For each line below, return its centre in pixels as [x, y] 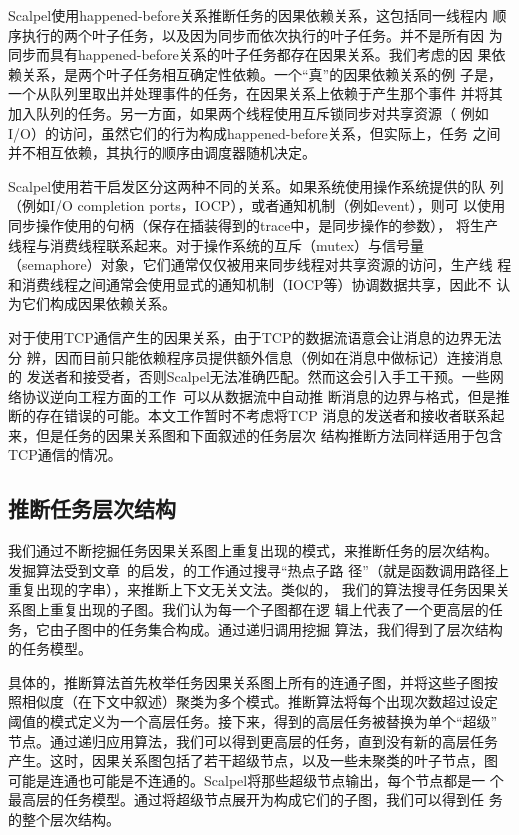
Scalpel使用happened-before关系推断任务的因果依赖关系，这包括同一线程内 [248, 15]
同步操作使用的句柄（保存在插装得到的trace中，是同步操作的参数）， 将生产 [253, 224]
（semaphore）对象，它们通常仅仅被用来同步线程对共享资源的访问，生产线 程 [260, 264]
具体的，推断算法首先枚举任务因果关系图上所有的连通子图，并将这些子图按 [253, 681]
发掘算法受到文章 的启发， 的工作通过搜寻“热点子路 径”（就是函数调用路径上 [258, 569]
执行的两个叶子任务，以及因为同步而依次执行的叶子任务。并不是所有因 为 [262, 34]
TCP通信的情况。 [65, 454]
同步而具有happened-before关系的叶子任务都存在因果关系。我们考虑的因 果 [250, 54]
